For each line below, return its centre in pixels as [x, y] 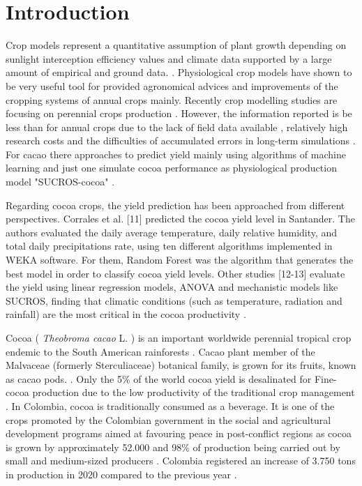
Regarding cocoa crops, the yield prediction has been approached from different [175, 205]
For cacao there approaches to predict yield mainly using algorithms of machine [176, 154]
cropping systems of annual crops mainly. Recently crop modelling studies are [172, 99]
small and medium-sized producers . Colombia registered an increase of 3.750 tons [181, 461]
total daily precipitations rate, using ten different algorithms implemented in [169, 246]
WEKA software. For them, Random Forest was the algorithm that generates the [180, 260]
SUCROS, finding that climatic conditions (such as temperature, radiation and [174, 300]
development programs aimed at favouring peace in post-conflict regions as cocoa [179, 433]
